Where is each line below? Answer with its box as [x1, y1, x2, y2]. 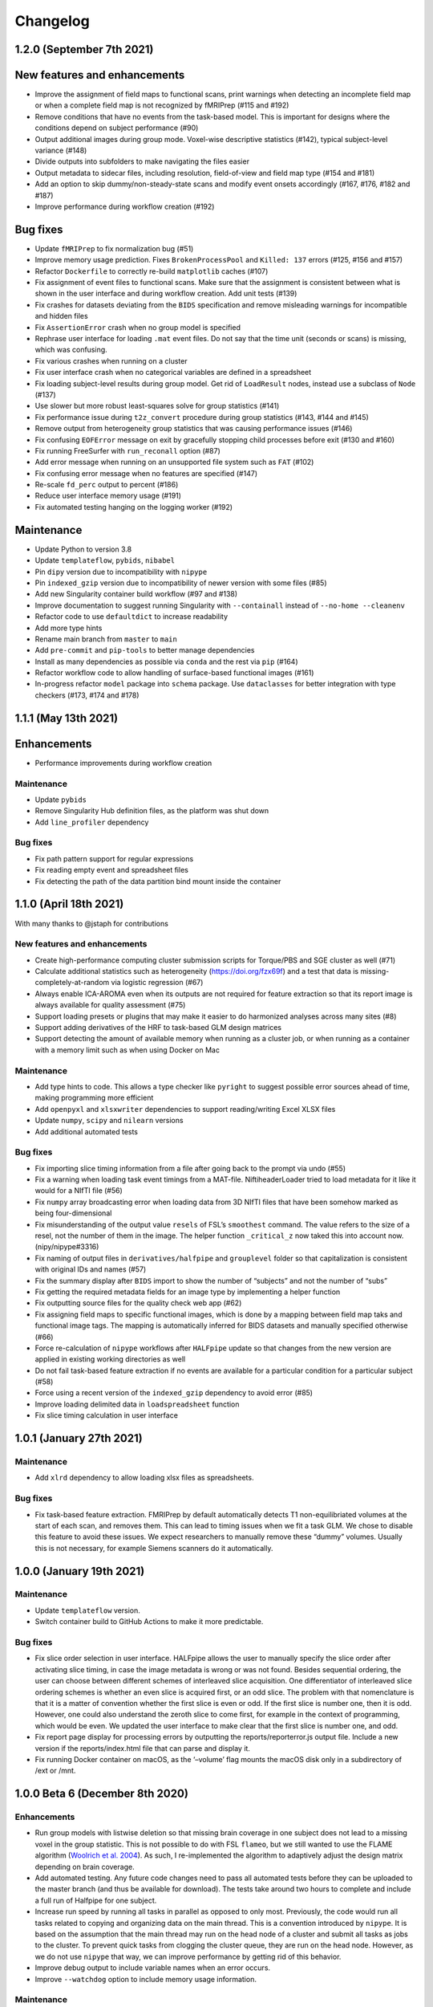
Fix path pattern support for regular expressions [34, 853, 194, 863]
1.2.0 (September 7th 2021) [14, 43, 154, 56]
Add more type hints [34, 623, 103, 633]
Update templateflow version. [34, 1606, 140, 1615]
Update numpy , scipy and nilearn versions [34, 1116, 184, 1126]
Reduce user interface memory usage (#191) [34, 491, 182, 501]
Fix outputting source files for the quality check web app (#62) [34, 1298, 242, 1308]
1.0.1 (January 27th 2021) [14, 1431, 144, 1445]
